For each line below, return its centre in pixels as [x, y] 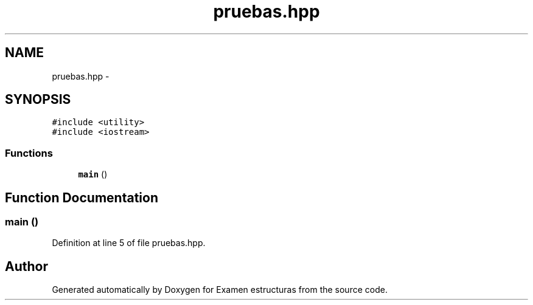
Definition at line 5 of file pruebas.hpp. [129, 243]
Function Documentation [82, 197]
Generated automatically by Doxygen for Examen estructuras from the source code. [220, 290]
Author [26, 266]
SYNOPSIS [38, 100]
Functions [29, 153]
